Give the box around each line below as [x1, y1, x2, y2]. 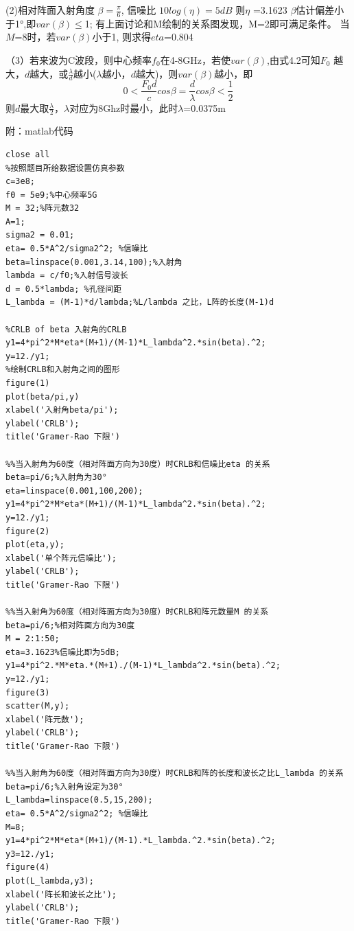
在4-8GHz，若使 [160, 53, 231, 67]
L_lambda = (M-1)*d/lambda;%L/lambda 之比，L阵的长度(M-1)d [5, 297, 274, 308]
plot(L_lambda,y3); [5, 875, 94, 886]
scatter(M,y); [5, 701, 70, 711]
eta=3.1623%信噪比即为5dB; [5, 647, 120, 657]
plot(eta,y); [5, 540, 64, 550]
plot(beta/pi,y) [5, 391, 80, 402]
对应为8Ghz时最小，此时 [69, 100, 178, 115]
